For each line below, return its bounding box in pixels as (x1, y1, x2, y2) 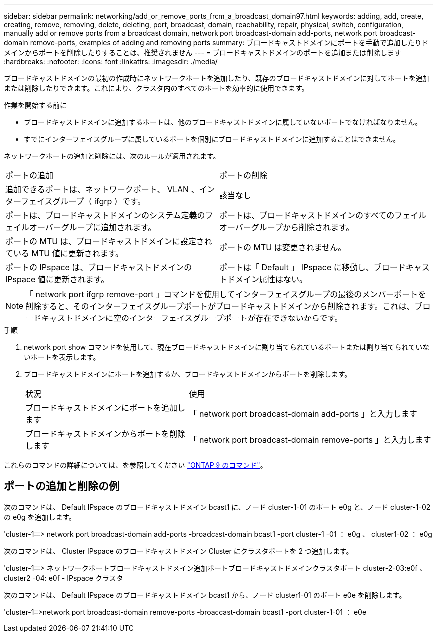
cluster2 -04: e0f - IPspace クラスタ (4, 573, 123, 582)
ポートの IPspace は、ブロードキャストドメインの (5, 262, 192, 272)
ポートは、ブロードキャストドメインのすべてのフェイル (219, 210, 427, 220)
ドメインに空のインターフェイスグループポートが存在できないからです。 (73, 313, 343, 323)
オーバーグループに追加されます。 (29, 222, 156, 232)
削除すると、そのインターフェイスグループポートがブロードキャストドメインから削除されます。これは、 (25, 301, 415, 311)
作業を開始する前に (4, 101, 67, 109)
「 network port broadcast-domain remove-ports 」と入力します (189, 435, 431, 445)
